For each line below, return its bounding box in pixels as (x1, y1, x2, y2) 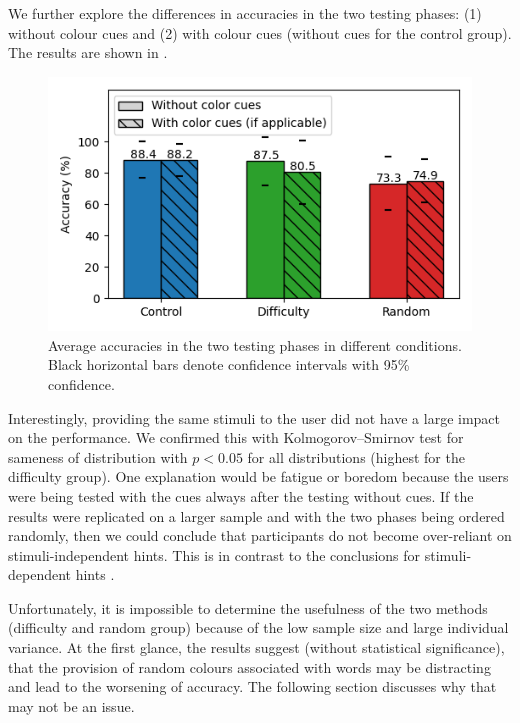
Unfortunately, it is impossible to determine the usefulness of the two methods (8, 597, 488, 618)
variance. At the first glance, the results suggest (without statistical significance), (8, 637, 505, 658)
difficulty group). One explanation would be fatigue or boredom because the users (8, 466, 509, 487)
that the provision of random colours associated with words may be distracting (8, 656, 491, 677)
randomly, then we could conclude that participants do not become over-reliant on (8, 525, 512, 546)
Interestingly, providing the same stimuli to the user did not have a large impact (8, 407, 501, 428)
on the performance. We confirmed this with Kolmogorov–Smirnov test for (8, 427, 464, 448)
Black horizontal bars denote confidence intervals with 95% (48, 354, 410, 375)
